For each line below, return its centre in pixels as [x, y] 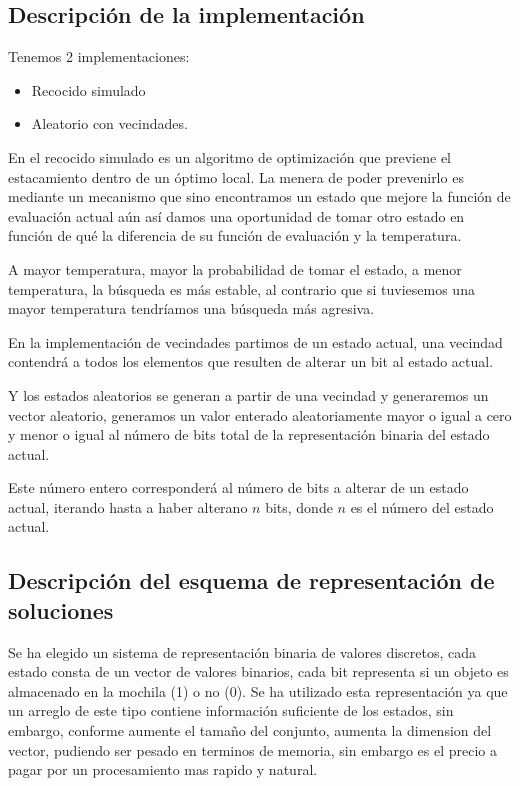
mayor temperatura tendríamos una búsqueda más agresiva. [191, 308]
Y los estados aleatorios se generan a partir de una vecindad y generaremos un [248, 394]
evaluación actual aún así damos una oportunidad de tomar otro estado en [236, 215]
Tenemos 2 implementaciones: [99, 56]
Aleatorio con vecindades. [109, 123]
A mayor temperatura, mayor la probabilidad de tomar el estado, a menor [235, 268]
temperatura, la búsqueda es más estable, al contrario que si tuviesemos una [241, 288]
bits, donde [299, 506]
